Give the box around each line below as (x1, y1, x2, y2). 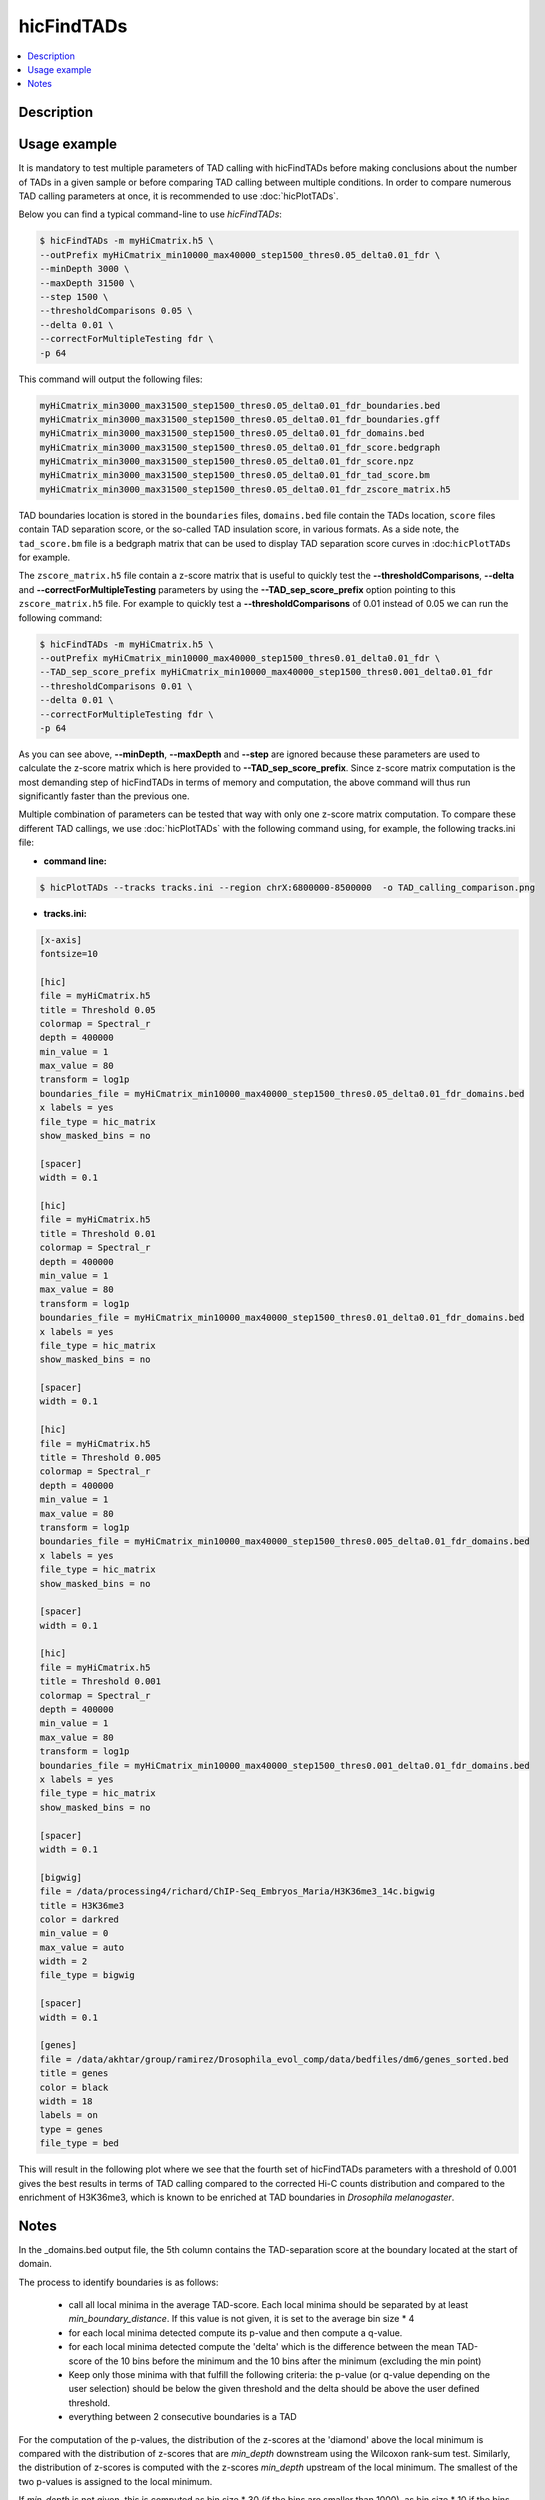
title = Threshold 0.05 (39, 1004, 157, 1015)
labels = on (39, 2110, 99, 2121)
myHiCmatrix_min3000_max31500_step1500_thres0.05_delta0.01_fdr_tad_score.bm (39, 470, 430, 481)
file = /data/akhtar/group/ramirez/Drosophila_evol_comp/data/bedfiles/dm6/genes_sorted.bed (39, 2053, 509, 2065)
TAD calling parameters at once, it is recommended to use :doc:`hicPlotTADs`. (18, 190, 339, 202)
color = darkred (39, 1913, 120, 1925)
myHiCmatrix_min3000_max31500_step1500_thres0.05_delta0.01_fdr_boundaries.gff (39, 413, 441, 425)
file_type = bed (39, 2138, 120, 2149)
